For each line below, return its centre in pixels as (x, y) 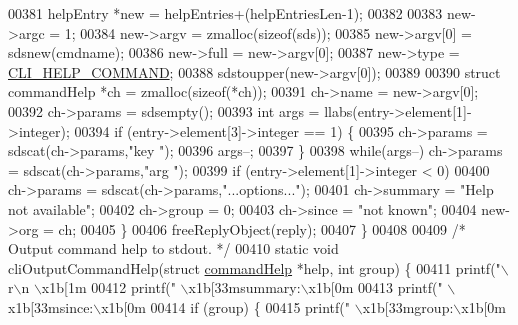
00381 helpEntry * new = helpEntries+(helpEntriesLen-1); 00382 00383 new (240, 13)
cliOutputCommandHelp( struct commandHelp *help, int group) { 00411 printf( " (254, 267)
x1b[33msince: (51, 306)
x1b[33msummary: (244, 287)
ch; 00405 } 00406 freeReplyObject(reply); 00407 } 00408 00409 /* (262, 228)
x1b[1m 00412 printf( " (108, 287)
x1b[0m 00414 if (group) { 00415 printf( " (226, 306)
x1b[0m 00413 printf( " (375, 287)
